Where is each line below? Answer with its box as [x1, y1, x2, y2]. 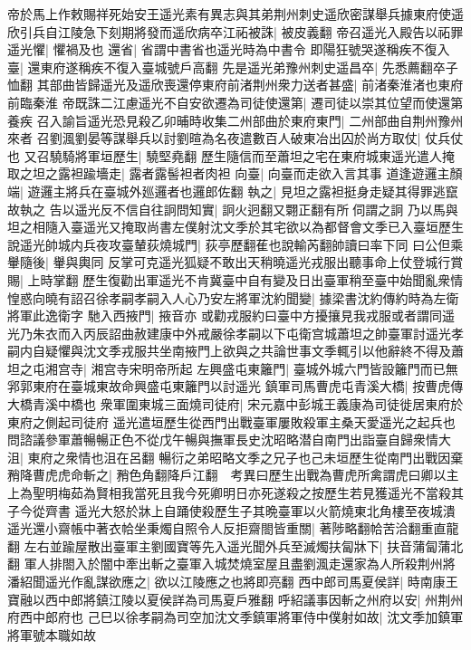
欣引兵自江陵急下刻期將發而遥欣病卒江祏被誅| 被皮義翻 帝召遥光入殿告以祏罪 [7, 22, 464, 41]
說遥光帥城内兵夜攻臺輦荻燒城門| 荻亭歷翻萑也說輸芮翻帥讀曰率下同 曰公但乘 [7, 234, 464, 253]
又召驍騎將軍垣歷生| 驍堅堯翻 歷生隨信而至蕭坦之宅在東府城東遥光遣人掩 [24, 146, 455, 165]
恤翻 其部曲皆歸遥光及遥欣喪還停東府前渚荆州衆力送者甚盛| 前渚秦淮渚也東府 [7, 75, 464, 94]
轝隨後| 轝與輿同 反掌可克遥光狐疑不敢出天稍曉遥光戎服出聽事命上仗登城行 [7, 253, 451, 272]
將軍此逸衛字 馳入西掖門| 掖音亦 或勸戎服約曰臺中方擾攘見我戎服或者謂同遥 [7, 306, 455, 325]
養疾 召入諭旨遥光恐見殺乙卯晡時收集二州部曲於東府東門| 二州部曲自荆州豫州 [7, 110, 464, 129]
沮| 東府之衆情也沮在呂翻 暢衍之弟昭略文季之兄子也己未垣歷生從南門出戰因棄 [7, 447, 464, 466]
